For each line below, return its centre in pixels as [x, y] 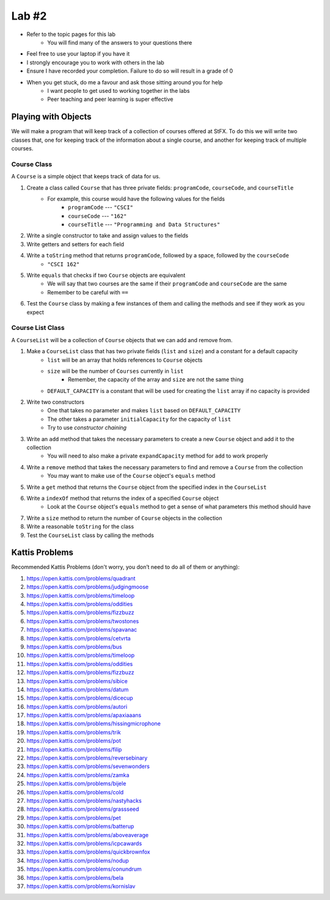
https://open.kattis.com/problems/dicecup [80, 698]
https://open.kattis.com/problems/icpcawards [84, 843]
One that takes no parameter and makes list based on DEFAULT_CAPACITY [144, 411]
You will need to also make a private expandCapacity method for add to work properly [158, 456]
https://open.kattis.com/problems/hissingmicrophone [94, 723]
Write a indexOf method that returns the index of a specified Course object [123, 498]
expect [35, 312]
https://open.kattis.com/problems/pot [74, 741]
